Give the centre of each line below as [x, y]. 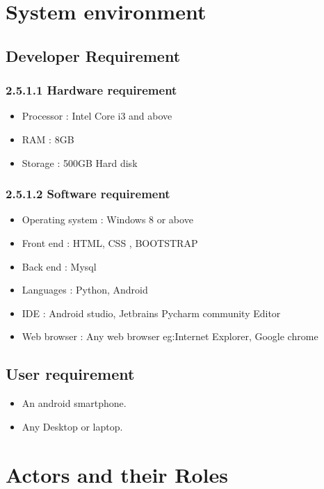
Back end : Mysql [59, 266]
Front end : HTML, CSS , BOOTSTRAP [110, 242]
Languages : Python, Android [85, 290]
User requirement [70, 374]
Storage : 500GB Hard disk [80, 162]
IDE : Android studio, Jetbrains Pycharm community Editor [151, 313]
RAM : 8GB [48, 139]
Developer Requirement [93, 55]
